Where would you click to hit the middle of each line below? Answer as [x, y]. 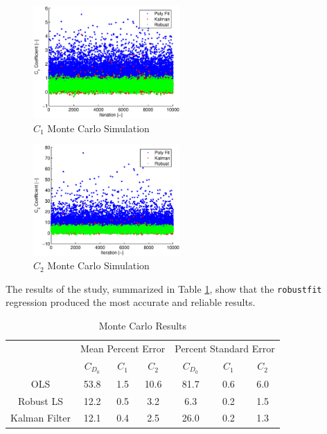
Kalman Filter [41, 418]
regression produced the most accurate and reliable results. [131, 302]
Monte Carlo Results [143, 325]
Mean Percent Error [123, 348]
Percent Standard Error [225, 348]
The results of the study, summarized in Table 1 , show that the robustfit [164, 288]
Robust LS [40, 400]
